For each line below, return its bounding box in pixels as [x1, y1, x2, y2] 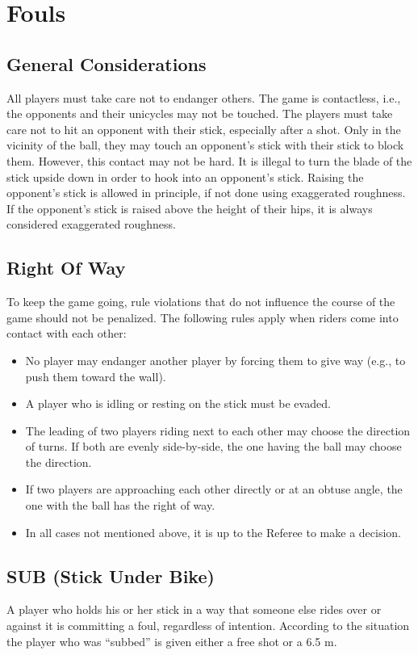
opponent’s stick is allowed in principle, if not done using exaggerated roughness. [6, 184, 406, 201]
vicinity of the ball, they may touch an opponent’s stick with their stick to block [6, 136, 404, 153]
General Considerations [6, 51, 207, 76]
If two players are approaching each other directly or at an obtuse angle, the [25, 481, 403, 498]
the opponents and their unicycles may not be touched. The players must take [6, 105, 393, 122]
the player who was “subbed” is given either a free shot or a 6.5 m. [6, 632, 337, 649]
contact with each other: [6, 325, 127, 342]
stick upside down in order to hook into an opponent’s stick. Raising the [6, 168, 364, 185]
